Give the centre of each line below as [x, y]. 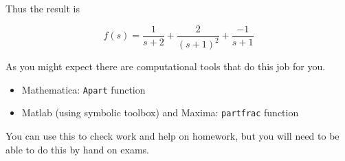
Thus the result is [43, 8]
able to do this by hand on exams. [77, 149]
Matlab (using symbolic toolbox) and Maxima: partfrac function [160, 112]
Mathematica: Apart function [84, 89]
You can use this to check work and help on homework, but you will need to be [172, 135]
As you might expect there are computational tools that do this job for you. [166, 66]
